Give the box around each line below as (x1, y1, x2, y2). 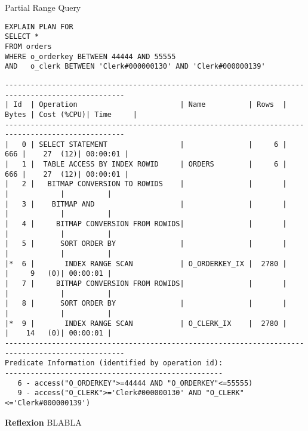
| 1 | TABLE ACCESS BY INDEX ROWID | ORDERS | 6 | (5, 160, 287, 169)
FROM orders (5, 42, 52, 51)
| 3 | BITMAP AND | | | (5, 199, 287, 208)
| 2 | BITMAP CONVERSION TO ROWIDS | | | (5, 180, 287, 189)
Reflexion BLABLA (5, 415, 82, 428)
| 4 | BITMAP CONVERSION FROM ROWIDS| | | (5, 220, 287, 229)
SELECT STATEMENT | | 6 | (39, 140, 287, 149)
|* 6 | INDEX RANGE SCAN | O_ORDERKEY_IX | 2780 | (5, 259, 287, 268)
